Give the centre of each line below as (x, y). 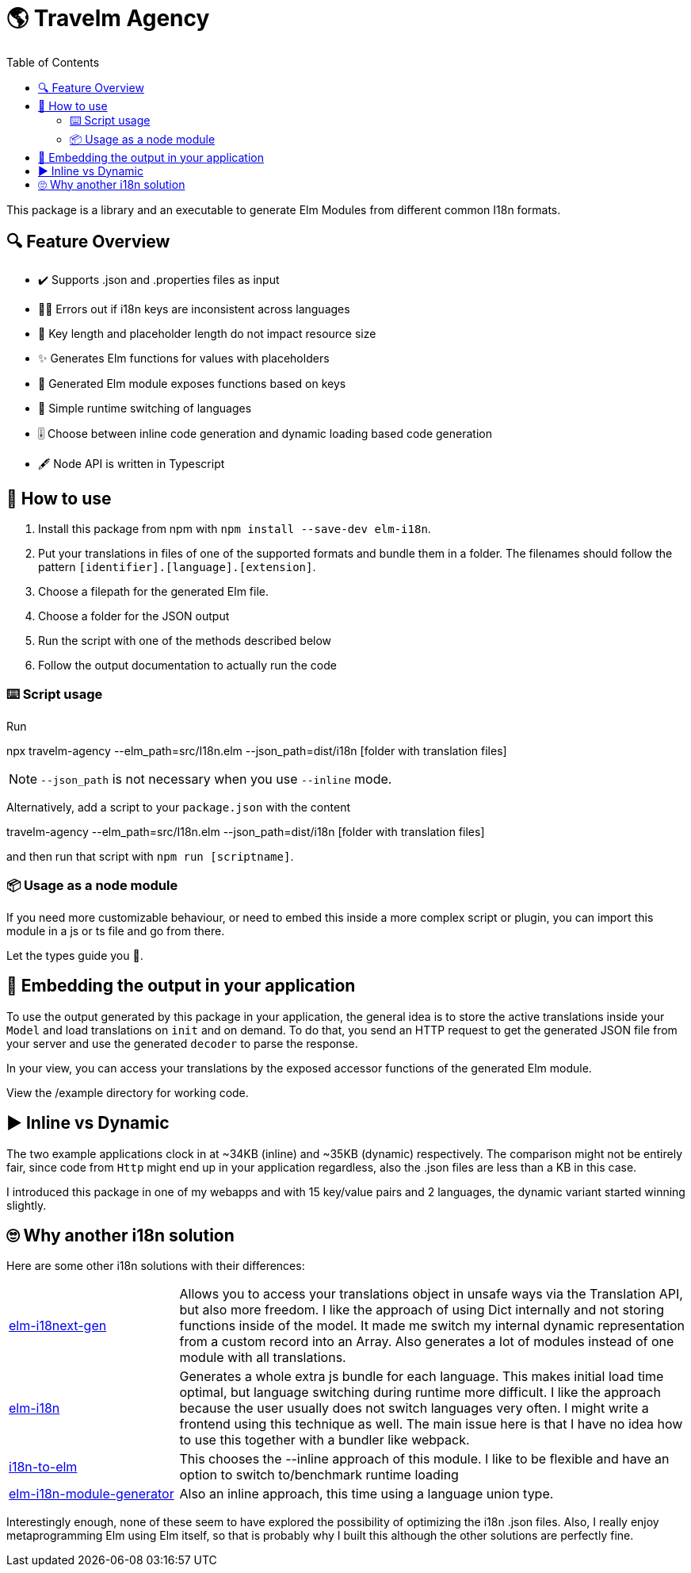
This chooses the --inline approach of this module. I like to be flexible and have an (424, 1459)
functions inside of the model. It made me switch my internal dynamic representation (432, 1326)
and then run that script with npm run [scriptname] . (150, 857)
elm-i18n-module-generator (92, 1494)
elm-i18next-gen (58, 1326)
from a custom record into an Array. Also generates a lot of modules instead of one (427, 1342)
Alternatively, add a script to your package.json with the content (178, 808)
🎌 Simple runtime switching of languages (145, 408)
